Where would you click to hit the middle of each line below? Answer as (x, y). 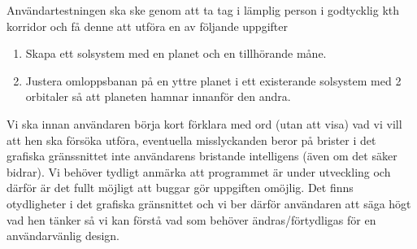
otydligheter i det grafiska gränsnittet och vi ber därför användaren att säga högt (209, 203)
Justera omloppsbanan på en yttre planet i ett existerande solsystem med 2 (213, 80)
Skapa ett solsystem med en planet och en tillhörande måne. (176, 53)
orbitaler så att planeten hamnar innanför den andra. (158, 96)
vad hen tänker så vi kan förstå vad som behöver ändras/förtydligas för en (191, 219)
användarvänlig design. (63, 236)
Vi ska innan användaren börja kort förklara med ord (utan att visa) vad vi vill (204, 123)
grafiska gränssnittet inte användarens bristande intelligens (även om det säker (202, 156)
